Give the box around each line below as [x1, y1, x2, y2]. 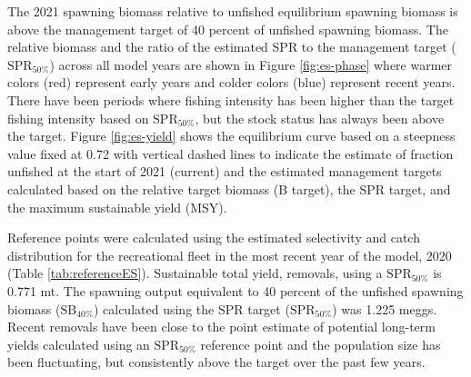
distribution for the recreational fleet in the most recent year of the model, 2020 [7, 245, 452, 264]
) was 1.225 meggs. [332, 299, 437, 318]
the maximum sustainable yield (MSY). [7, 197, 227, 216]
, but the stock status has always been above [195, 108, 445, 127]
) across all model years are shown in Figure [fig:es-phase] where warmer [49, 55, 453, 74]
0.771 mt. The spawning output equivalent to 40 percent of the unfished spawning [7, 281, 464, 300]
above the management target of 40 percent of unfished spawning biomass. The [7, 19, 448, 38]
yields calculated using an [7, 334, 150, 353]
